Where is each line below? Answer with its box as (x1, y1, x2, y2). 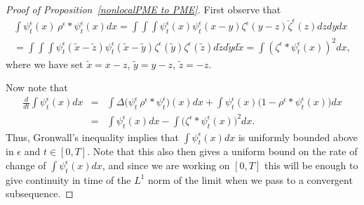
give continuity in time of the (6, 172, 131, 187)
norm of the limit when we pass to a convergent (148, 172, 353, 187)
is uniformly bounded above (238, 129, 358, 144)
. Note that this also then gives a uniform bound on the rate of (87, 144, 358, 159)
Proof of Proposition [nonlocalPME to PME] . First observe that (6, 2, 281, 16)
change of (6, 157, 46, 172)
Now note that (6, 80, 68, 95)
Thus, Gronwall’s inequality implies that (6, 129, 179, 144)
